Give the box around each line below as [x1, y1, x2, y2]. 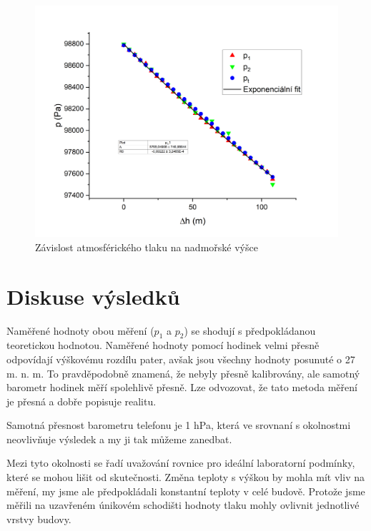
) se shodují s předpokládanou [184, 323, 316, 338]
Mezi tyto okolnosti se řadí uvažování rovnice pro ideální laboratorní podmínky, [6, 455, 355, 470]
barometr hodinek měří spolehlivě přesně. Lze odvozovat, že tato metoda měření [6, 380, 357, 395]
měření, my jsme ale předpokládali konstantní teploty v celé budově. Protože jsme [6, 483, 365, 498]
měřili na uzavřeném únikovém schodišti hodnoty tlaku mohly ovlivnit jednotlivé [6, 497, 360, 512]
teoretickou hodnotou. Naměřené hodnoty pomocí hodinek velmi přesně [6, 338, 320, 353]
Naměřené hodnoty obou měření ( [6, 323, 154, 338]
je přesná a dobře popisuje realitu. [6, 393, 157, 408]
